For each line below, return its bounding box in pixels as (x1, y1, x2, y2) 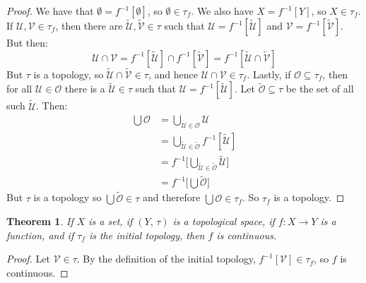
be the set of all (285, 81, 354, 96)
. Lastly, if (247, 66, 291, 81)
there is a (64, 81, 105, 96)
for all (6, 81, 33, 96)
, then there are (55, 18, 123, 32)
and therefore (143, 190, 201, 205)
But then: (6, 35, 48, 49)
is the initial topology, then (88, 227, 205, 242)
